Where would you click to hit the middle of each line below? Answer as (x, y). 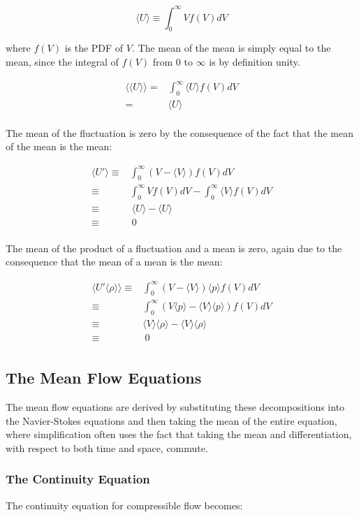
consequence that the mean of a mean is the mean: (114, 262)
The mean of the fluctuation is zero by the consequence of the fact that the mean (179, 132)
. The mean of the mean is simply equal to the (232, 48)
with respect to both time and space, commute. (107, 447)
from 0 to (173, 61)
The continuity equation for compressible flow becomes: (124, 505)
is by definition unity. (255, 61)
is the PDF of (94, 48)
